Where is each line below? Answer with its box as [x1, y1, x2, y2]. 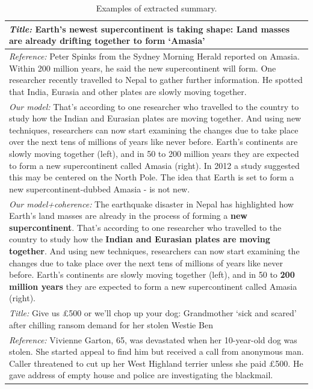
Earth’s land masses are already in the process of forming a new [9, 209, 247, 222]
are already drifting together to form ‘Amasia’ [9, 34, 205, 47]
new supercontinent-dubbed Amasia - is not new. [9, 182, 190, 195]
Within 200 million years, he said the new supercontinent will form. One [9, 61, 276, 74]
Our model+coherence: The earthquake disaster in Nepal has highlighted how [9, 197, 294, 210]
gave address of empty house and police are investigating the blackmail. [9, 369, 273, 381]
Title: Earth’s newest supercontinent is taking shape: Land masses [9, 22, 290, 35]
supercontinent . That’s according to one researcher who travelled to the [9, 221, 282, 233]
